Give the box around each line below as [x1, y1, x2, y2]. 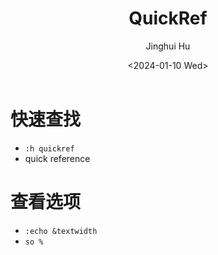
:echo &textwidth [24, 226, 98, 236]
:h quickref [24, 143, 75, 154]
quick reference [24, 152, 91, 164]
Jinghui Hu [145, 40, 191, 52]
